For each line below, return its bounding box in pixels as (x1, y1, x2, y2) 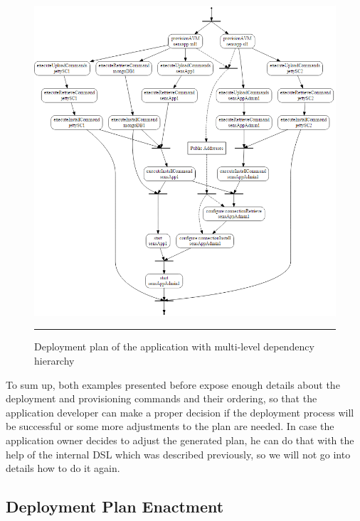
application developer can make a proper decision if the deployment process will (6, 404, 354, 419)
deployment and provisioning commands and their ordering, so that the (6, 391, 317, 406)
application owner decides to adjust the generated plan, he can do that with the (6, 433, 354, 448)
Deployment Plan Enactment (6, 495, 224, 517)
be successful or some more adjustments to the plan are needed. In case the (6, 419, 334, 434)
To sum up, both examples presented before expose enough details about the (6, 377, 340, 392)
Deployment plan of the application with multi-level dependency (34, 339, 314, 354)
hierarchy (34, 353, 75, 368)
